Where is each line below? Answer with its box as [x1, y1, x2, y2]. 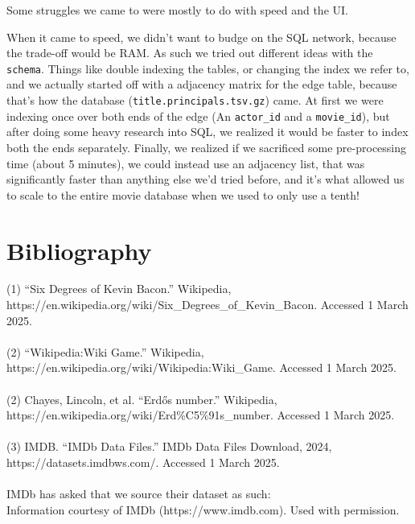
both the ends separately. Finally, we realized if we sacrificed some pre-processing [6, 138, 407, 155]
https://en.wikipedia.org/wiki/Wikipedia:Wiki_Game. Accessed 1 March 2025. [6, 359, 397, 376]
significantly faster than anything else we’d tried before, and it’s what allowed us [6, 171, 405, 188]
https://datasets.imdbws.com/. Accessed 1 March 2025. [6, 453, 280, 470]
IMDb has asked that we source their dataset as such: [6, 485, 271, 502]
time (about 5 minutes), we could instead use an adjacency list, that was [6, 155, 365, 171]
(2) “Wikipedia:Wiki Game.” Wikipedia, [6, 343, 204, 360]
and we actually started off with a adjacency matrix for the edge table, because [6, 76, 397, 93]
